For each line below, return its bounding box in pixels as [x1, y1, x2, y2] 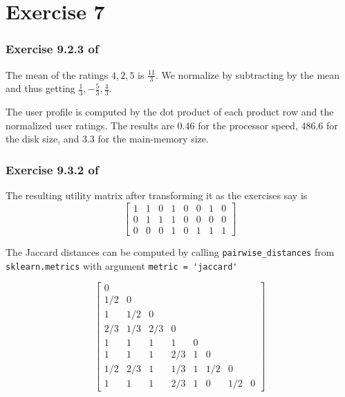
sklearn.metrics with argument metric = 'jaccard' [6, 258, 238, 273]
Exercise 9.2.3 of [6, 40, 99, 57]
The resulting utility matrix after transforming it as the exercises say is [6, 188, 308, 203]
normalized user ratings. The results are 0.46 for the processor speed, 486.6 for [6, 118, 338, 132]
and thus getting [6, 81, 75, 95]
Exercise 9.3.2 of [6, 160, 99, 178]
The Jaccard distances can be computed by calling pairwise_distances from [6, 244, 335, 259]
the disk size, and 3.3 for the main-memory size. [6, 131, 209, 146]
